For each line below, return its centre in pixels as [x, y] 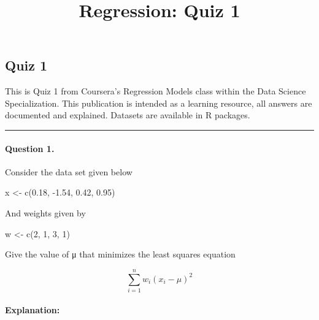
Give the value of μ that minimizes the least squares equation [120, 254]
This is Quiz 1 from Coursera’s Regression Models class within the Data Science [156, 91]
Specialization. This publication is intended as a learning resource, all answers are [159, 103]
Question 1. [30, 148]
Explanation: [33, 310]
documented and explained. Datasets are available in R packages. [128, 115]
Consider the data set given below [69, 171]
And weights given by [45, 212]
